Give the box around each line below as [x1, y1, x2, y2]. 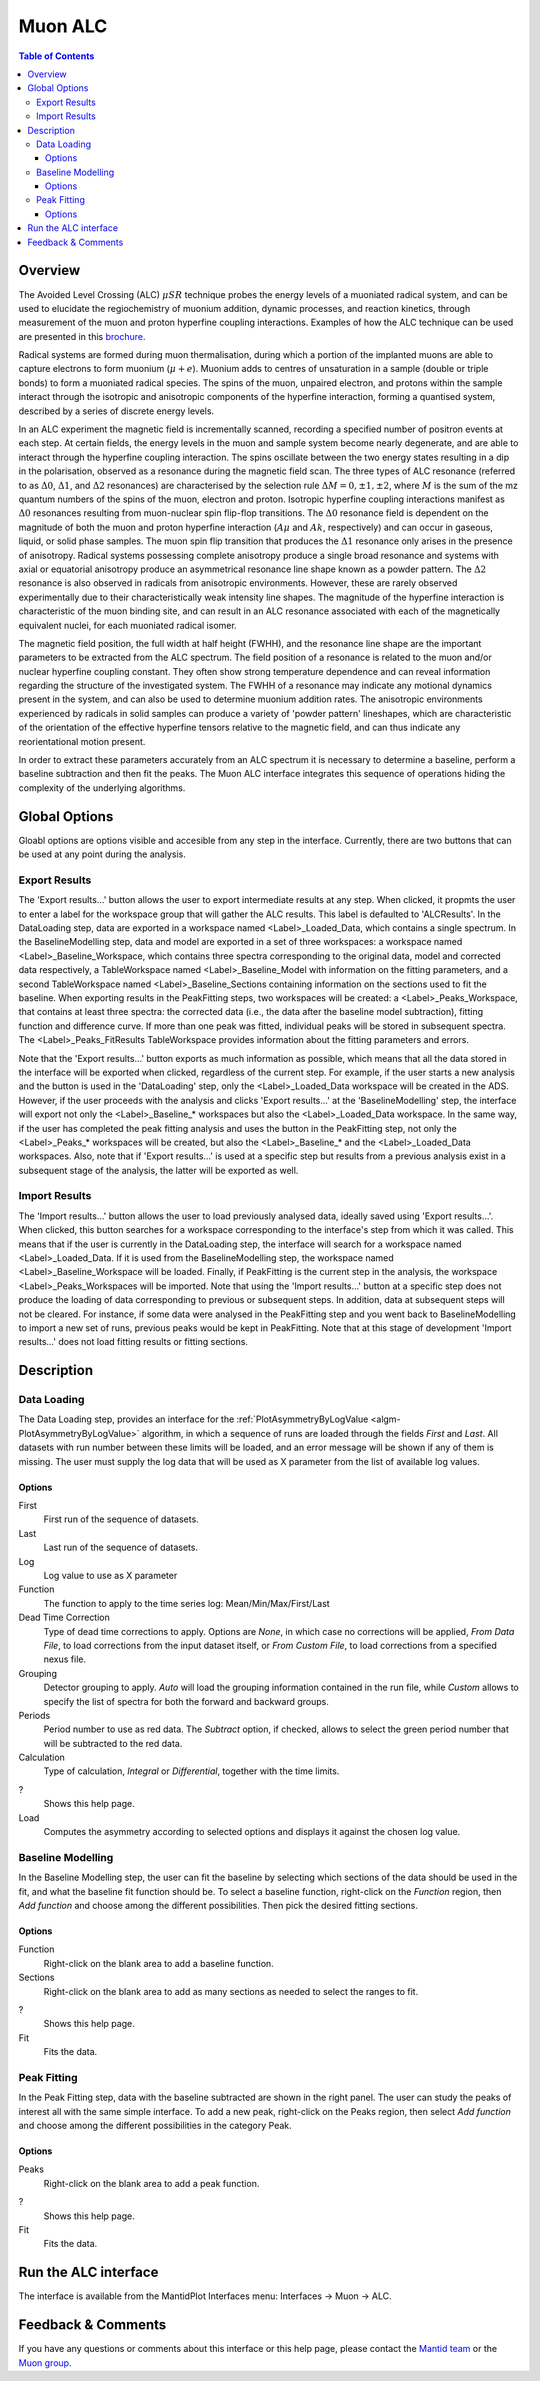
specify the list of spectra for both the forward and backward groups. [43, 1695, 329, 1707]
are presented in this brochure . [18, 330, 146, 342]
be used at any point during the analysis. [18, 848, 187, 860]
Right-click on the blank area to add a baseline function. [43, 1957, 274, 1969]
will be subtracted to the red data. [43, 1737, 183, 1749]
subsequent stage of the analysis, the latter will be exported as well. [18, 1164, 299, 1176]
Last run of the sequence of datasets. [43, 1541, 199, 1554]
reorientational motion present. [18, 735, 146, 747]
